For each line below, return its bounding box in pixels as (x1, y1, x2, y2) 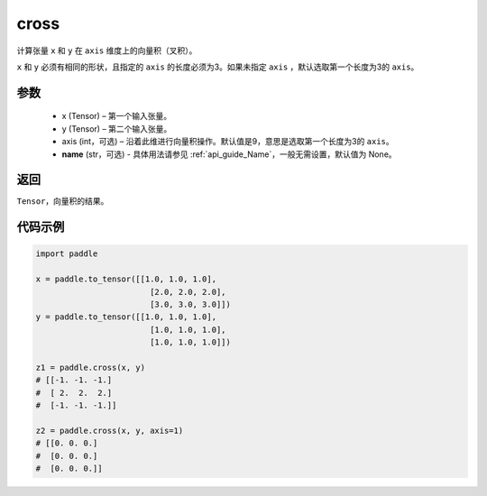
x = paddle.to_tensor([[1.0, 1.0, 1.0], (35, 274, 216, 284)
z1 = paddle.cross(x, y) (35, 362, 146, 372)
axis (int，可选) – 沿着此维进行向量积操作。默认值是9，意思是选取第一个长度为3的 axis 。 (61, 136, 394, 147)
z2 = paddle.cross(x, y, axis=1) (35, 425, 184, 436)
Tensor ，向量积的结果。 (16, 196, 109, 207)
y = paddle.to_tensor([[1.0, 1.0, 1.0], (35, 312, 216, 322)
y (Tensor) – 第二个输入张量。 (61, 123, 172, 134)
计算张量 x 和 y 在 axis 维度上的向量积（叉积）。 (16, 45, 198, 56)
